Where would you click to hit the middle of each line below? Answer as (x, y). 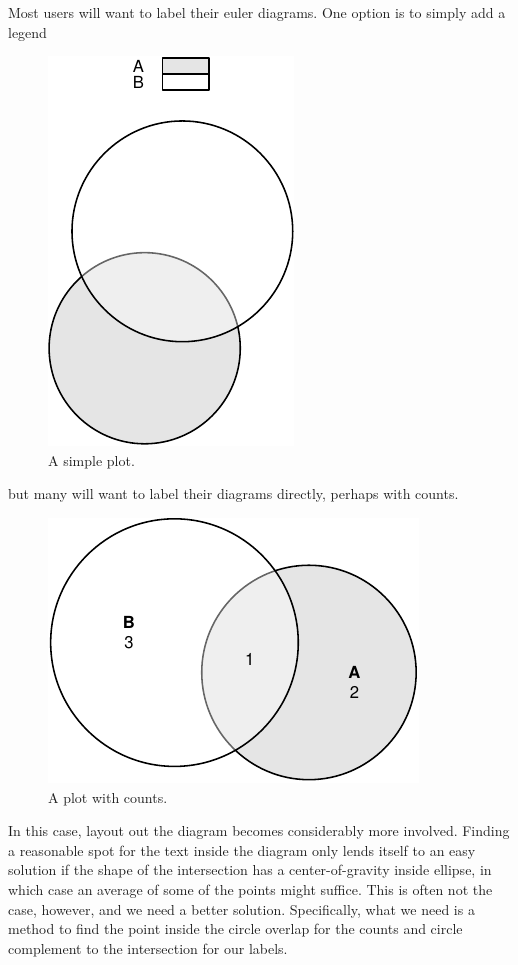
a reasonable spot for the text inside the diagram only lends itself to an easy (242, 849)
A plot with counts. (108, 796)
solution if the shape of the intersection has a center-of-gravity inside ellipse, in (250, 869)
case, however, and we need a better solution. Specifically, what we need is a (241, 908)
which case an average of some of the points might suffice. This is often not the (250, 888)
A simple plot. (91, 459)
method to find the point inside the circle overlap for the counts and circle (235, 928)
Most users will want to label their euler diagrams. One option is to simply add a (257, 12)
